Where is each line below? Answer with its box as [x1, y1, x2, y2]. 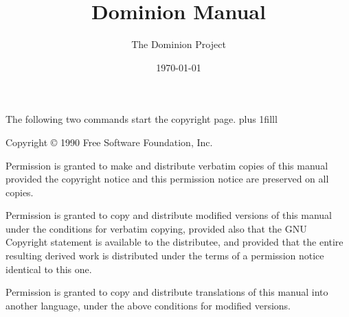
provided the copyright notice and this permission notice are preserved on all [5, 172, 329, 186]
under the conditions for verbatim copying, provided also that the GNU [5, 221, 307, 235]
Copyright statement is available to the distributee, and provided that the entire [5, 235, 344, 249]
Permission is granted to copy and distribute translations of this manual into [5, 285, 328, 299]
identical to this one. [5, 261, 92, 276]
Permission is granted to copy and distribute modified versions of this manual [5, 208, 332, 222]
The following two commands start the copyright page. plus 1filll [5, 112, 278, 126]
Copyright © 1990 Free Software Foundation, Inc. [5, 134, 213, 149]
